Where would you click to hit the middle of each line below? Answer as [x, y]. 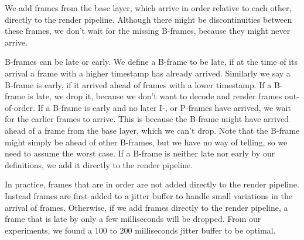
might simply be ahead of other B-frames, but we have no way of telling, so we [146, 142]
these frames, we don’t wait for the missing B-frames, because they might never [148, 31]
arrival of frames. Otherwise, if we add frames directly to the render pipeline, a [146, 207]
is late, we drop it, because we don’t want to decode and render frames [155, 96]
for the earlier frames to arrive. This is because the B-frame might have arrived [147, 119]
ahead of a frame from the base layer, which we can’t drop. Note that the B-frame [152, 130]
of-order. [20, 107]
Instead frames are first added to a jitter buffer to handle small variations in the [149, 195]
